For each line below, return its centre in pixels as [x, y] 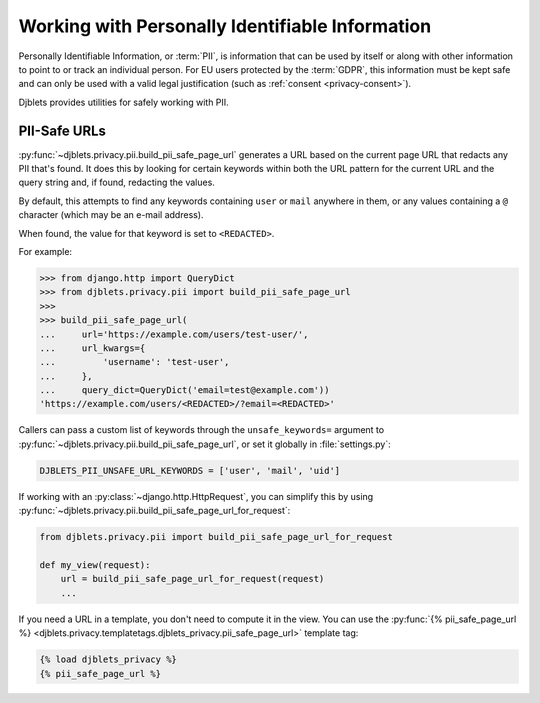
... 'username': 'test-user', [134, 362]
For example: [45, 251]
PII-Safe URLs [62, 130]
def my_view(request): [95, 564]
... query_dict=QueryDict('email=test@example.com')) [184, 390]
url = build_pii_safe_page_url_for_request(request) [192, 579]
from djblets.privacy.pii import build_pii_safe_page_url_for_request [216, 537]
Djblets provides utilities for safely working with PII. [123, 102]
